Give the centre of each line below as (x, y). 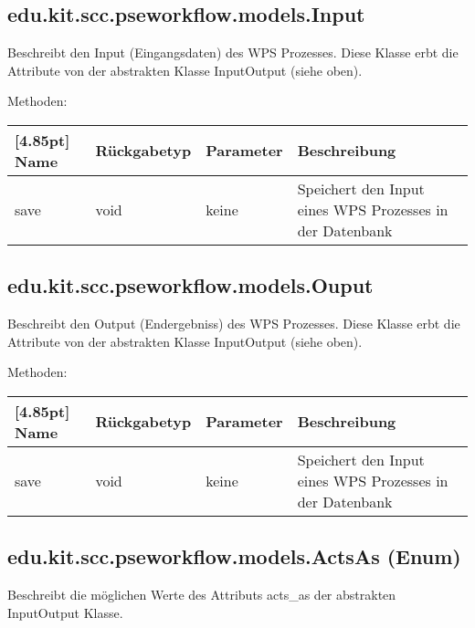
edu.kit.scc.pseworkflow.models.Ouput (190, 285)
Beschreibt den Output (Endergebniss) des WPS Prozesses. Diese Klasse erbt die (234, 324)
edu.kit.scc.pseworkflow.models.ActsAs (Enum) (234, 556)
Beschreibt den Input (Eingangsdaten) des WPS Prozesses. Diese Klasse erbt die (233, 52)
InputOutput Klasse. (65, 612)
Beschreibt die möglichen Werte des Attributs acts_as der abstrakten (202, 595)
